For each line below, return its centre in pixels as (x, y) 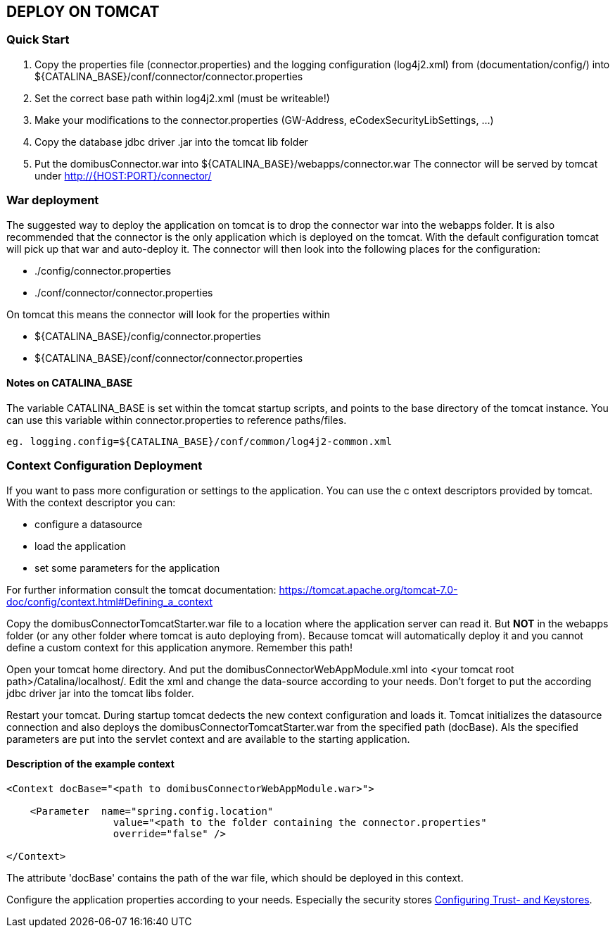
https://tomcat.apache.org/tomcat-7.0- (368, 589)
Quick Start (38, 40)
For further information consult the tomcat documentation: (141, 589)
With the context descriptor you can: (91, 502)
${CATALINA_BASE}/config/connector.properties (148, 336)
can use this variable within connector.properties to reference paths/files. (177, 420)
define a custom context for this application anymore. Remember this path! (180, 647)
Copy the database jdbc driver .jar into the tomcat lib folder (171, 142)
